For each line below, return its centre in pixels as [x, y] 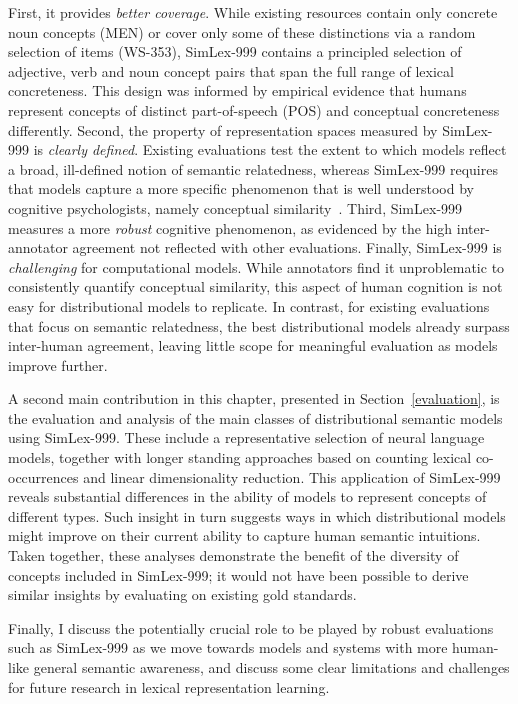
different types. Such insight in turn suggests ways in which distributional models [257, 515]
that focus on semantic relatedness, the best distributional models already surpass [259, 325]
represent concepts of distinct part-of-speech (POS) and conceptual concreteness [254, 109]
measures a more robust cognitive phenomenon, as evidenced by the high [230, 227]
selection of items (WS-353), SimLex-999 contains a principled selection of [235, 51]
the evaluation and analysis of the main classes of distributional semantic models [255, 417]
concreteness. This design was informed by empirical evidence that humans [237, 90]
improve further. [58, 364]
